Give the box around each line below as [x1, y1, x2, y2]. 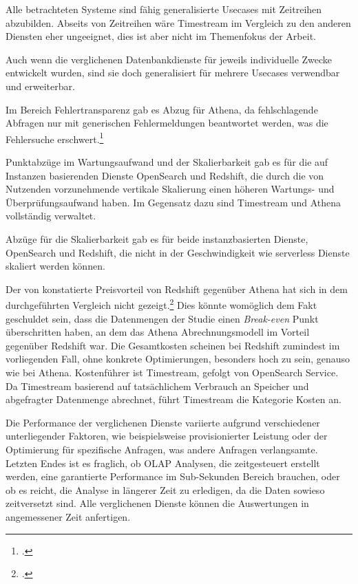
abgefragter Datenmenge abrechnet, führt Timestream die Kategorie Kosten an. [6, 392, 341, 407]
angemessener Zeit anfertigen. [6, 509, 131, 523]
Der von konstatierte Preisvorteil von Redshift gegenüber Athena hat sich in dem [6, 281, 348, 296]
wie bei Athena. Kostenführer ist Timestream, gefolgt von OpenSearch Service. [6, 365, 339, 379]
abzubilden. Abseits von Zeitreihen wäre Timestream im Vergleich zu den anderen [6, 15, 351, 30]
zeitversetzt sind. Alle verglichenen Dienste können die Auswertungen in [6, 496, 309, 510]
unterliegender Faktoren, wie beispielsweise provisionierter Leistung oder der [6, 429, 328, 443]
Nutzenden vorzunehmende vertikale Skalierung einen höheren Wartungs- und [6, 182, 335, 196]
